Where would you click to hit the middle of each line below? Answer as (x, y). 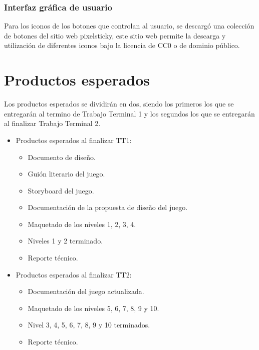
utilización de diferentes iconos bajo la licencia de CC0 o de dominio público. (122, 45)
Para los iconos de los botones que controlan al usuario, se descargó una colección (129, 26)
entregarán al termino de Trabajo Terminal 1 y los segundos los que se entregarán (129, 113)
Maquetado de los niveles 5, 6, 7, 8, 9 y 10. (93, 308)
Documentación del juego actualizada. (86, 291)
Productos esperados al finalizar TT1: (74, 140)
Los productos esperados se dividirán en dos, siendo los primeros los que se (119, 104)
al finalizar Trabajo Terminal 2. (52, 123)
